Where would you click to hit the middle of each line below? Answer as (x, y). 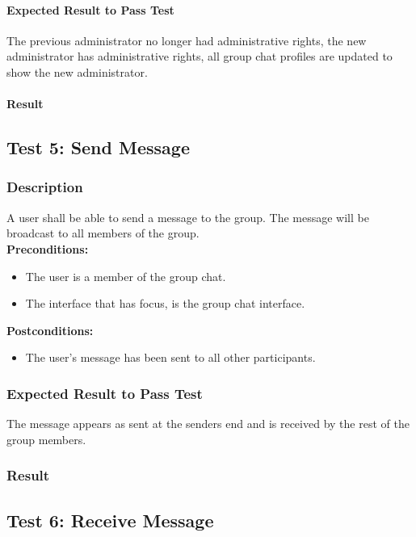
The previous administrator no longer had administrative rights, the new (187, 40)
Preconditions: (48, 248)
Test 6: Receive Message (110, 520)
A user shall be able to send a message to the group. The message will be (188, 217)
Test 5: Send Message (98, 147)
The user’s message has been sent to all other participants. (170, 357)
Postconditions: (50, 330)
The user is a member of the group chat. (126, 276)
